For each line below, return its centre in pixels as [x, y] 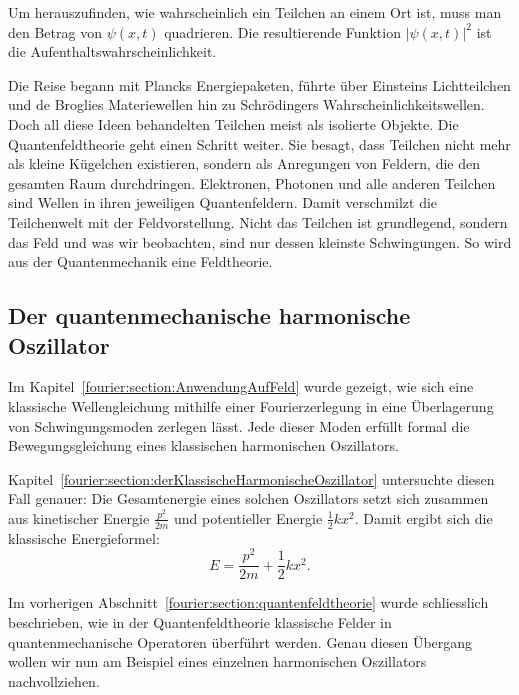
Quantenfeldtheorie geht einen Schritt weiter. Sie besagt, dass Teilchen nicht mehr [259, 143]
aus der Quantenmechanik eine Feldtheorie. [140, 261]
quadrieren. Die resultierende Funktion [282, 31]
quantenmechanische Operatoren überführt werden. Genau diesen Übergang [240, 641]
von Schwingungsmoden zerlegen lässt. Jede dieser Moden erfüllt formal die [239, 425]
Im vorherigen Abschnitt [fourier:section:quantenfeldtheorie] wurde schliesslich [248, 602]
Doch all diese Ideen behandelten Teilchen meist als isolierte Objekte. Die [233, 123]
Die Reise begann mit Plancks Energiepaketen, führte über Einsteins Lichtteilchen [259, 84]
